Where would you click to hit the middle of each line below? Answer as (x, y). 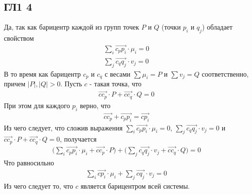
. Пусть (71, 84)
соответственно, (225, 73)
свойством (19, 38)
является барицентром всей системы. (135, 186)
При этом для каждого (37, 105)
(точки (171, 27)
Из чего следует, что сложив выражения (63, 127)
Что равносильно (29, 162)
